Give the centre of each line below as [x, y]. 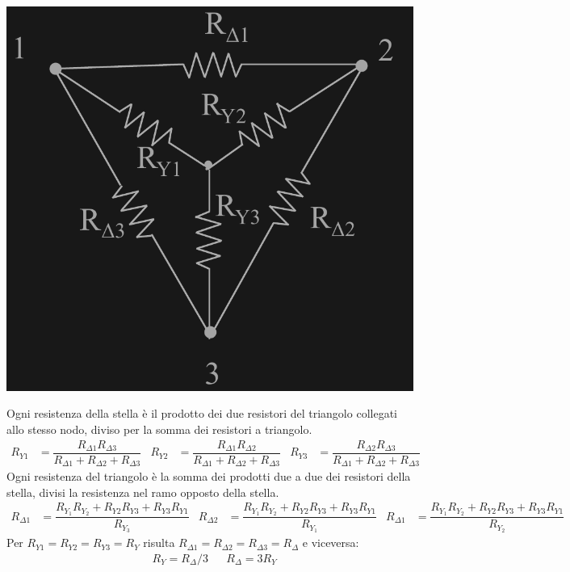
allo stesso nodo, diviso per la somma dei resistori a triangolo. [159, 429]
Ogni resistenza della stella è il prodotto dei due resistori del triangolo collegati [202, 413]
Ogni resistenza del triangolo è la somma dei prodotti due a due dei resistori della [209, 476]
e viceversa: [331, 543]
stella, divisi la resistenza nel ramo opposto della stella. [143, 492]
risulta [159, 543]
